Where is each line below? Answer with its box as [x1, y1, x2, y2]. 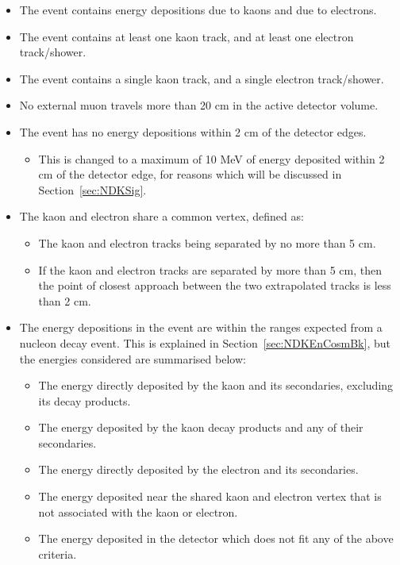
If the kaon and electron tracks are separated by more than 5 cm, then [38, 261, 382, 278]
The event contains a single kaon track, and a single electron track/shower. [19, 70, 384, 86]
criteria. [38, 545, 77, 562]
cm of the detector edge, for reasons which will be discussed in [38, 166, 342, 183]
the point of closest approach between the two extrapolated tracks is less [38, 277, 391, 294]
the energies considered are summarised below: [19, 350, 246, 367]
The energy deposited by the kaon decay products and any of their [38, 419, 363, 436]
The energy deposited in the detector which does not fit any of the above [38, 530, 394, 547]
